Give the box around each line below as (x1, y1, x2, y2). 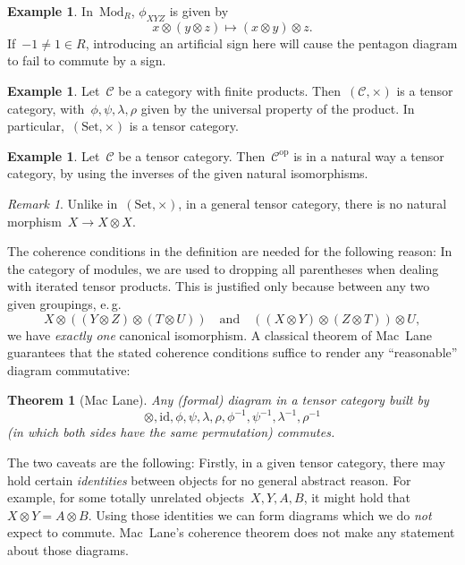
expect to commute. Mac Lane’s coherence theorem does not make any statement (7, 523, 455, 542)
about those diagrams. (7, 540, 129, 559)
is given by (169, 2, 229, 20)
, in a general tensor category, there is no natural (178, 193, 447, 212)
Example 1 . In (7, 2, 93, 20)
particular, (7, 116, 64, 135)
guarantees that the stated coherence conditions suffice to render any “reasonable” (7, 343, 458, 362)
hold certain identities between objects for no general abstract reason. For (7, 470, 411, 489)
